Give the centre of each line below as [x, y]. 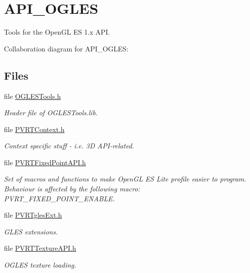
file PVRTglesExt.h [33, 215]
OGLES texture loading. [40, 265]
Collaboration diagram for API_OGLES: [66, 48]
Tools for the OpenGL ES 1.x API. [57, 32]
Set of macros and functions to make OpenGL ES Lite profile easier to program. [125, 179]
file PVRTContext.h [34, 129]
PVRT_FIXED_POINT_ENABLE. [60, 198]
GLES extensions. [31, 231]
